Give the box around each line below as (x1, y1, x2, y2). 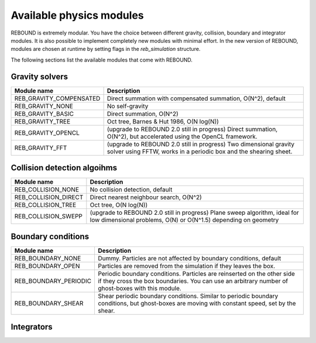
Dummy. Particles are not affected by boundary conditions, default (97, 254, 281, 262)
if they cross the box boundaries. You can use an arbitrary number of (97, 277, 288, 285)
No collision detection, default (90, 186, 173, 194)
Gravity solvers (11, 71, 68, 81)
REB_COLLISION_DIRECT (14, 193, 84, 201)
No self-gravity (107, 102, 149, 110)
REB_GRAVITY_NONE (14, 102, 73, 110)
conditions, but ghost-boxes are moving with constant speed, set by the (97, 299, 296, 307)
